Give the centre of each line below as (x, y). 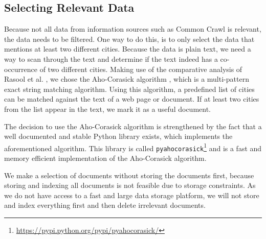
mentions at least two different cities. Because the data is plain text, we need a (128, 49)
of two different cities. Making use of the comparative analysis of (141, 69)
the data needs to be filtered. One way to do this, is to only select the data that (129, 39)
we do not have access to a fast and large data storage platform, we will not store (132, 195)
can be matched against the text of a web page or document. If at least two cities (132, 99)
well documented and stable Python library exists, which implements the (118, 136)
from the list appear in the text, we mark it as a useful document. (107, 109)
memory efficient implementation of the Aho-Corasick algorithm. (105, 158)
